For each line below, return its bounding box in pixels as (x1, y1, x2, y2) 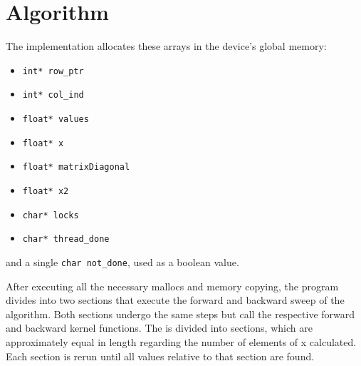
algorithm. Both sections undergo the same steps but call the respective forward (6, 306, 355, 321)
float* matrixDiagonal (22, 162, 130, 173)
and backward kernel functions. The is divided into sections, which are (6, 320, 313, 335)
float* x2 (22, 186, 69, 196)
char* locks (22, 210, 79, 220)
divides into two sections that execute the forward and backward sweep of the (6, 293, 345, 307)
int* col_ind (22, 90, 84, 101)
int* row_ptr (22, 66, 84, 76)
